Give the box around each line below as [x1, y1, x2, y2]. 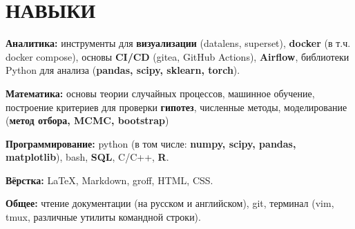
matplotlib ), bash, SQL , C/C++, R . [6, 150, 169, 164]
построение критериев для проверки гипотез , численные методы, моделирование [6, 99, 347, 114]
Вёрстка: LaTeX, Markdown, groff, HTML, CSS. [6, 172, 213, 187]
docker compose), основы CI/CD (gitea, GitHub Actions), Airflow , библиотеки [6, 49, 349, 63]
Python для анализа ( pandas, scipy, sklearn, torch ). [6, 63, 240, 77]
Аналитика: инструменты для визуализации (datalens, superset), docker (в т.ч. [6, 36, 351, 50]
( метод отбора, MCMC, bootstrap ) [6, 113, 169, 128]
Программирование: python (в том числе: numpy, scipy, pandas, [6, 136, 296, 150]
